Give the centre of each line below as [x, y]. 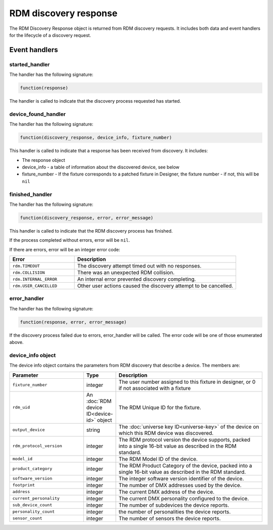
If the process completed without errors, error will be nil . [70, 240]
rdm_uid [21, 407]
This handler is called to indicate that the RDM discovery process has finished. [91, 231]
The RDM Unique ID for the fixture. [160, 407]
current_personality [36, 498]
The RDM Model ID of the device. [158, 459]
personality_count [34, 512]
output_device [29, 430]
